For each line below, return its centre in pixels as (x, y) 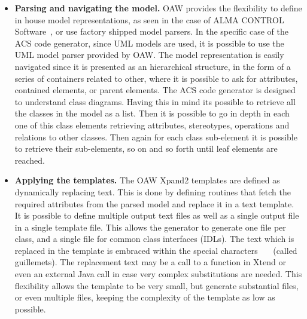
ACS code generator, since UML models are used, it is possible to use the (149, 43)
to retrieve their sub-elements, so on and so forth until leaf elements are (146, 148)
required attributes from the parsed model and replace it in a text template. (154, 203)
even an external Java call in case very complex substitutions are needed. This (158, 274)
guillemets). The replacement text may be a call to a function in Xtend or (150, 262)
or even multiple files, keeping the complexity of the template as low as (145, 297)
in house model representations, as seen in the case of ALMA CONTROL (149, 19)
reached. (30, 160)
